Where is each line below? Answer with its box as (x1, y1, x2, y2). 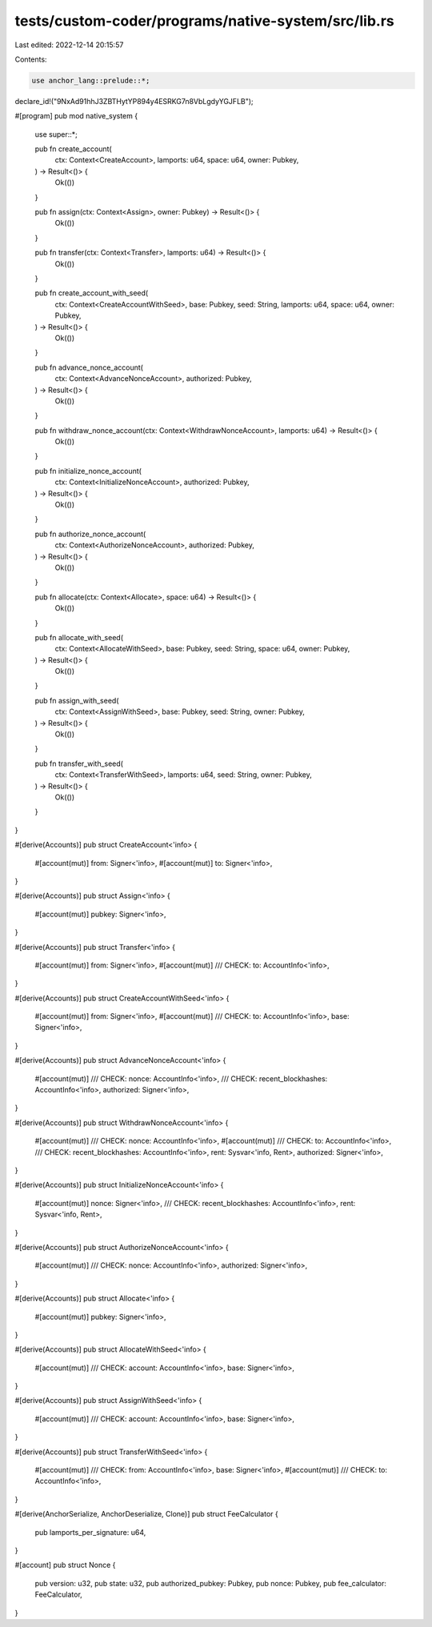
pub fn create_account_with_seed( (34, 288, 149, 298)
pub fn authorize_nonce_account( (34, 529, 146, 539)
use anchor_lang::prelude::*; (31, 76, 150, 85)
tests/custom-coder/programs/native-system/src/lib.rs (14, 12, 395, 30)
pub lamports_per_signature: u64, (34, 1527, 146, 1537)
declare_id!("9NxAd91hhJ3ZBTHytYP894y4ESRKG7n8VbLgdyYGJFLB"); (14, 96, 254, 106)
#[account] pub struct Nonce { (14, 1561, 116, 1570)
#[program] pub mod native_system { (14, 111, 138, 121)
